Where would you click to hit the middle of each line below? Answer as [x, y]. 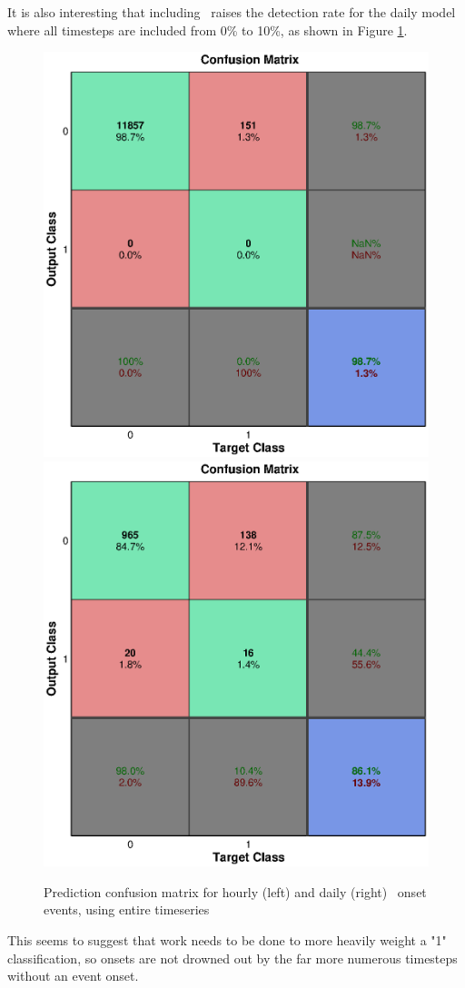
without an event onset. [73, 976]
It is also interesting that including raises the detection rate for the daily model [232, 12]
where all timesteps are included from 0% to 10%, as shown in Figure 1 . [208, 30]
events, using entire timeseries [127, 909]
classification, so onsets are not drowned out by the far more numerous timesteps [232, 958]
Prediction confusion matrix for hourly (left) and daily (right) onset [235, 891]
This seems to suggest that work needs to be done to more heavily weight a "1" [227, 940]
